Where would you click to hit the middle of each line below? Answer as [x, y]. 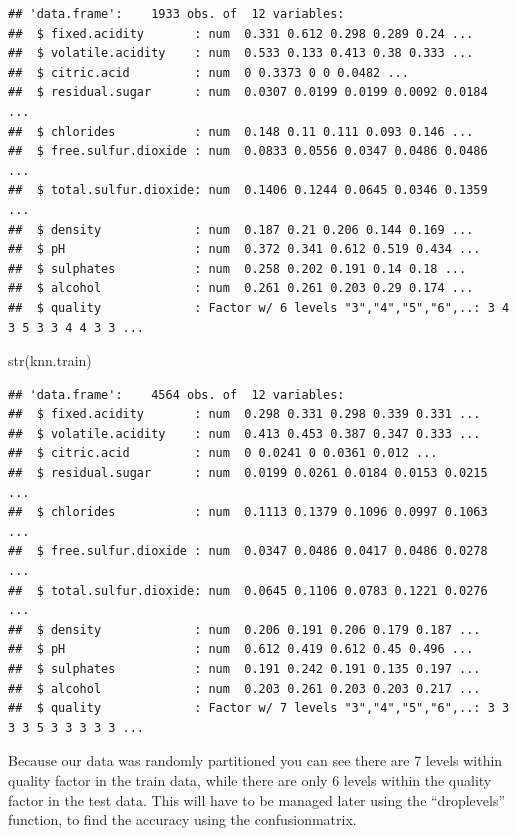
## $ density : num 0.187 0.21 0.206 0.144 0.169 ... [241, 229]
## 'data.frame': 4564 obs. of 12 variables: [176, 394]
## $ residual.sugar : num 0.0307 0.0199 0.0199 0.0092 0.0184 [248, 92]
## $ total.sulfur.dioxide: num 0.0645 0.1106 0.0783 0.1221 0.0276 [248, 590]
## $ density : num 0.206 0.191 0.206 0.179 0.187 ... [244, 629]
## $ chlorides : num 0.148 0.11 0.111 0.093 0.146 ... [241, 131]
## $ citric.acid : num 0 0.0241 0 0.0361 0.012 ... [223, 453]
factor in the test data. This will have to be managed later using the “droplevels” [257, 799]
